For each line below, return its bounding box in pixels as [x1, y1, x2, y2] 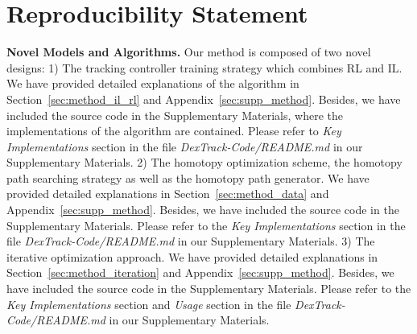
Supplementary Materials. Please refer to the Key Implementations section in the [6, 216, 406, 233]
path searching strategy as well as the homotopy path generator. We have [6, 169, 370, 186]
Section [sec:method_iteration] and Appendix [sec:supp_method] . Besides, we [6, 264, 394, 281]
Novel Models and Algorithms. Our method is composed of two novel [6, 43, 371, 60]
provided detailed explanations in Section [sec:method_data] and [6, 185, 329, 202]
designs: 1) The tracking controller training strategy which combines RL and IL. [6, 59, 403, 76]
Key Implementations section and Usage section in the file [6, 295, 291, 312]
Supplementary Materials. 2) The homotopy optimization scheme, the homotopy [6, 154, 403, 171]
